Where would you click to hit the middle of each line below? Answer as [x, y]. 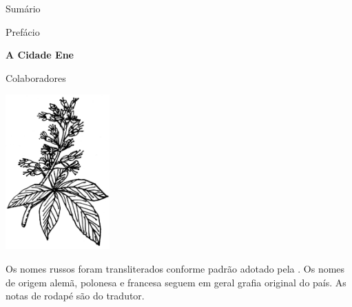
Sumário [23, 8]
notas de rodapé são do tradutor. [75, 296]
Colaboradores [36, 77]
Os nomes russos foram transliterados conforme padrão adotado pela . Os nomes [175, 269]
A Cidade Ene [40, 55]
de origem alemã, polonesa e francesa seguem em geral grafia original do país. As [176, 282]
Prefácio [23, 31]
